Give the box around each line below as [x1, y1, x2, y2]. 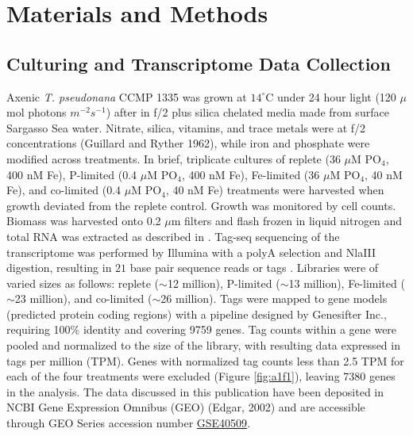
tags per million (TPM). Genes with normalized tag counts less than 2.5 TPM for [6, 352, 404, 369]
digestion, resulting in [6, 259, 112, 276]
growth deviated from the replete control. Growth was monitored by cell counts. [6, 197, 396, 213]
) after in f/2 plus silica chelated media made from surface [106, 104, 389, 120]
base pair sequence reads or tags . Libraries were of [129, 259, 379, 276]
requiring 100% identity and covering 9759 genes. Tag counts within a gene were [6, 321, 397, 338]
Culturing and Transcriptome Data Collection [6, 51, 391, 75]
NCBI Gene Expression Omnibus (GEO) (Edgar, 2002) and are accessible [6, 399, 365, 415]
